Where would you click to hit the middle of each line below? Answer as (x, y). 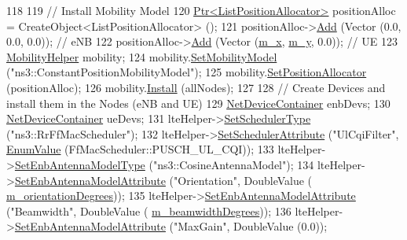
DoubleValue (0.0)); (280, 226)
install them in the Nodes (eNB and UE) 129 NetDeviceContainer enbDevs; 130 (198, 103)
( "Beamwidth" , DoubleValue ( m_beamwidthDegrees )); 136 (149, 210)
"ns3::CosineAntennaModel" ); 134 (233, 164)
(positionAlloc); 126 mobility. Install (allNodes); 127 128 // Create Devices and (196, 87)
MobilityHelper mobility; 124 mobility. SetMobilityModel (142, 56)
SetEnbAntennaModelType (80, 164)
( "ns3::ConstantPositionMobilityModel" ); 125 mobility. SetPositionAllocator (187, 72)
